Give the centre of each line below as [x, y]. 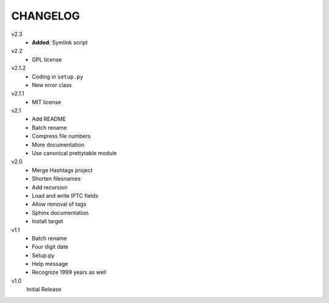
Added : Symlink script [60, 42]
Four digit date [50, 247]
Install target [48, 221]
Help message [50, 264]
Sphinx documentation [60, 212]
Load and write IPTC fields [65, 195]
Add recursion [50, 187]
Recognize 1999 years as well [69, 272]
